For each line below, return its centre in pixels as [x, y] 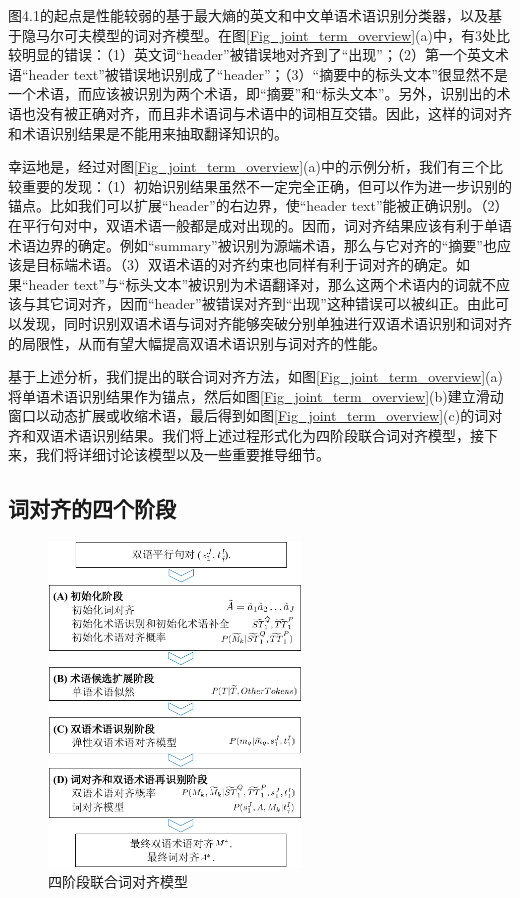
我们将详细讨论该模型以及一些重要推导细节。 [182, 454]
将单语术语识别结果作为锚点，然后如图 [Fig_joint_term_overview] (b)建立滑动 [256, 395]
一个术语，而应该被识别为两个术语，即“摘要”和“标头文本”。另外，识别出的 [252, 93]
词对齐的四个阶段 [92, 508]
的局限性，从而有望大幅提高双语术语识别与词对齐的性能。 [197, 342]
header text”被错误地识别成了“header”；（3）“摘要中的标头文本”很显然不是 [268, 73]
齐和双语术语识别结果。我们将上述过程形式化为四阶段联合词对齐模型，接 [246, 434]
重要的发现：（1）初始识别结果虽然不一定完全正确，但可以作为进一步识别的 [266, 185]
